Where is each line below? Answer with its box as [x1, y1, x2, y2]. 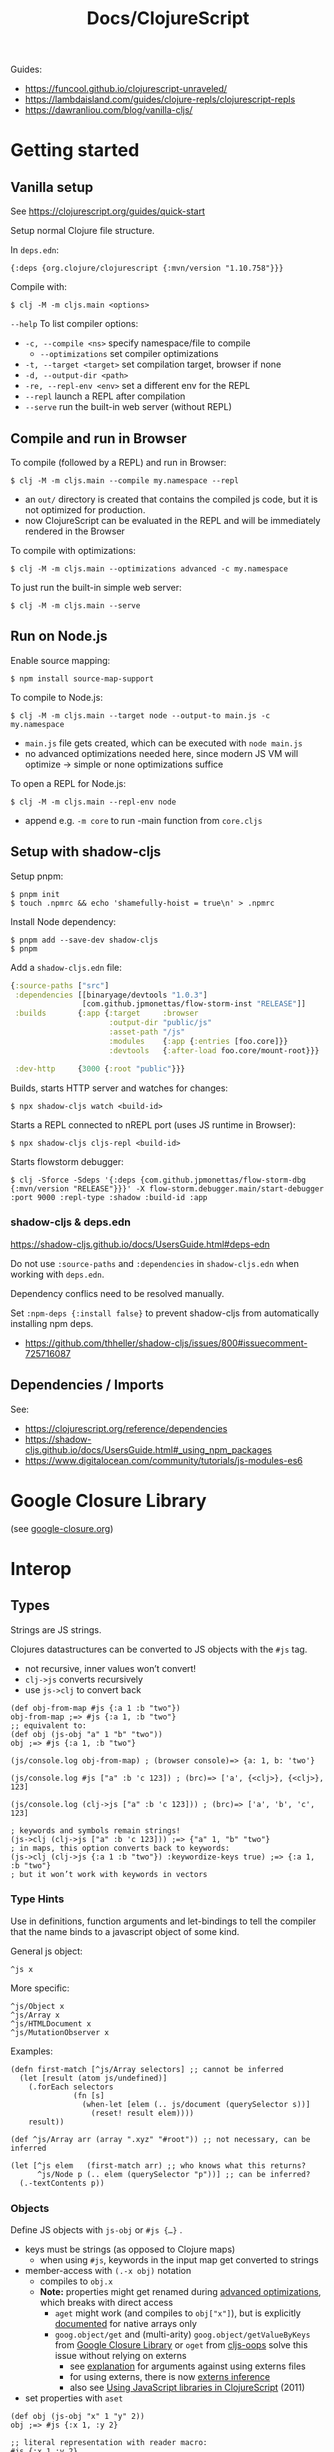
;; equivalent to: [10, 1720, 87, 1731]
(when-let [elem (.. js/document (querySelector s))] [81, 2099, 311, 2109]
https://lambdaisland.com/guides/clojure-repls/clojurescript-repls [24, 93, 296, 106]
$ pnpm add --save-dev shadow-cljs [10, 935, 159, 945]
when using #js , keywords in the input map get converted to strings [39, 2254, 319, 2266]
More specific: [10, 1982, 70, 1994]
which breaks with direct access [39, 2297, 173, 2309]
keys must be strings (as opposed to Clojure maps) [24, 2243, 236, 2256]
